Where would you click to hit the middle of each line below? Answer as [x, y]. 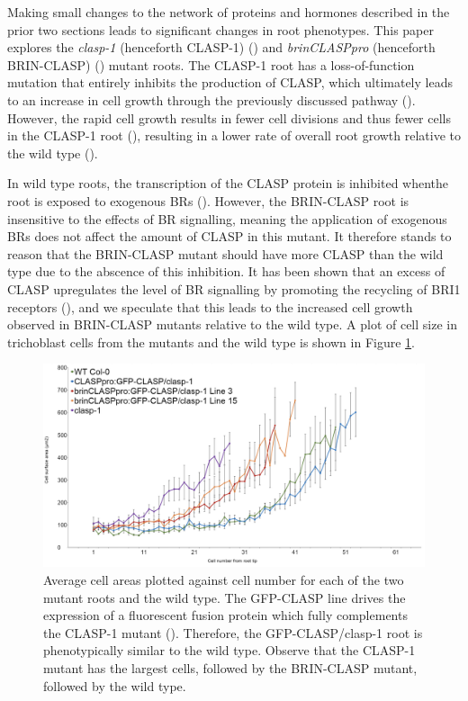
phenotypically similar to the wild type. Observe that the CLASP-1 [229, 650]
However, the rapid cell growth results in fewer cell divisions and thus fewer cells [229, 117]
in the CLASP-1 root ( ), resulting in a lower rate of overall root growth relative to [234, 135]
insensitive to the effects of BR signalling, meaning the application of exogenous [227, 218]
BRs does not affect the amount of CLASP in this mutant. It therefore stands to [229, 236]
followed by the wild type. [115, 685]
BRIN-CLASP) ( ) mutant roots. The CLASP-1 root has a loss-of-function [211, 64]
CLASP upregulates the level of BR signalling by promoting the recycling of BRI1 [234, 288]
